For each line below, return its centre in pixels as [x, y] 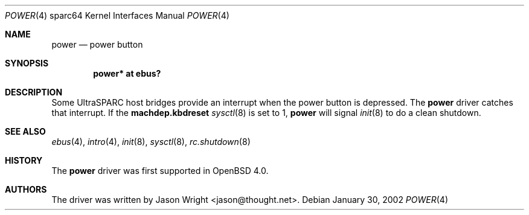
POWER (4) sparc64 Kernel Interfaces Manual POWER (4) [117, 15]
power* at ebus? [127, 73]
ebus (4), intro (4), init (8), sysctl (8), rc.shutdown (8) [151, 142]
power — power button [97, 44]
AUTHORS [26, 189]
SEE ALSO [25, 131]
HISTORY [24, 160]
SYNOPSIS [27, 63]
